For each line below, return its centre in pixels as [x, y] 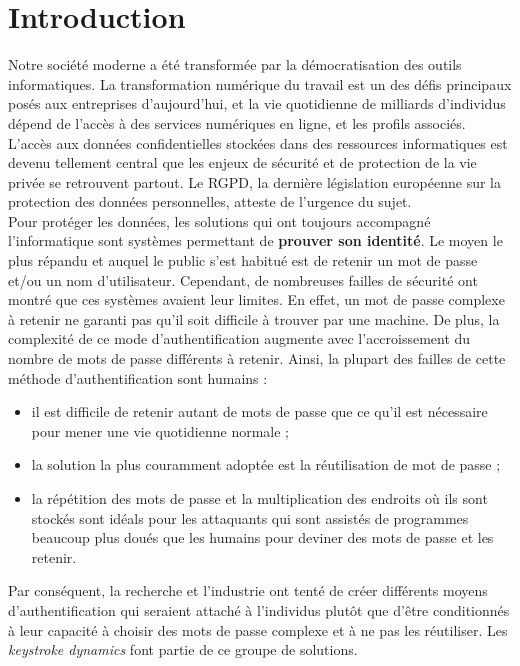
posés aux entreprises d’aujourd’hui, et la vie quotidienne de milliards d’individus [257, 103]
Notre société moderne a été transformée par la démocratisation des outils [235, 64]
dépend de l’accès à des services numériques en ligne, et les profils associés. [237, 122]
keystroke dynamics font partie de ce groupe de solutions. [183, 649]
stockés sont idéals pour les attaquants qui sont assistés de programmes [250, 517]
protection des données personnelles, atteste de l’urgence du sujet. [210, 201]
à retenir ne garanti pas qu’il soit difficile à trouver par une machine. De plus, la [254, 318]
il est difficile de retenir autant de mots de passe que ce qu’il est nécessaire [259, 411]
